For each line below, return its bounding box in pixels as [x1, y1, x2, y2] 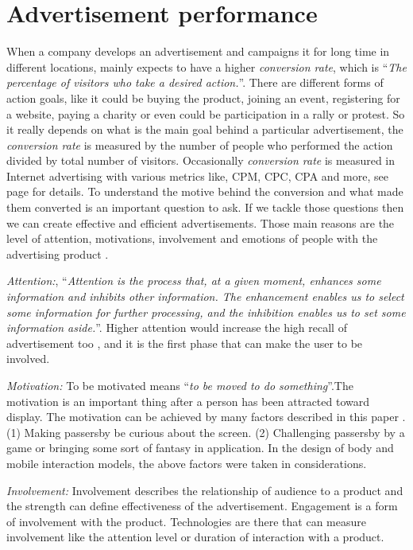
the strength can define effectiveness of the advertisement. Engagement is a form [6, 497, 398, 514]
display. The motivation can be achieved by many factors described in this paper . [6, 408, 406, 425]
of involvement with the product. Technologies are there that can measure [6, 513, 366, 529]
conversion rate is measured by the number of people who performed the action [6, 136, 393, 153]
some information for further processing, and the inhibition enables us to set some [6, 303, 406, 320]
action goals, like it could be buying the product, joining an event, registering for [6, 89, 400, 106]
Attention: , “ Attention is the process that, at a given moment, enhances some [6, 272, 381, 289]
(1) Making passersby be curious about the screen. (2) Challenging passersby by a [6, 423, 405, 440]
